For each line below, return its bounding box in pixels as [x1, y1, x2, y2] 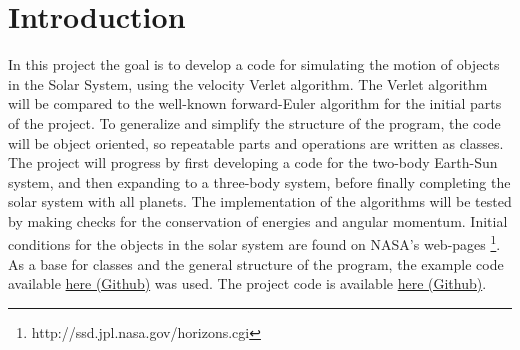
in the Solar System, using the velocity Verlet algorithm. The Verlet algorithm [8, 73, 488, 94]
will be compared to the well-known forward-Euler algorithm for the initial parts [8, 93, 502, 114]
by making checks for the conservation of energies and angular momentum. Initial [8, 210, 508, 231]
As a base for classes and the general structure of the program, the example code [8, 253, 504, 274]
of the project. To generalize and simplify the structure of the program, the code [8, 112, 501, 133]
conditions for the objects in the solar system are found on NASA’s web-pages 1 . [8, 231, 501, 255]
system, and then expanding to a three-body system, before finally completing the [8, 171, 511, 192]
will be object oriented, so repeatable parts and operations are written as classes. [8, 132, 504, 153]
